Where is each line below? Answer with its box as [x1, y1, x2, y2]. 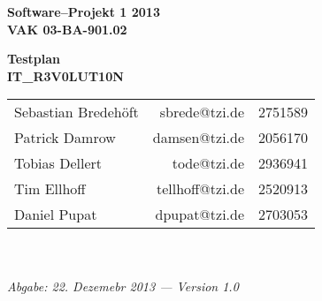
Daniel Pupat [14, 204, 97, 225]
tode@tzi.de [172, 153, 245, 174]
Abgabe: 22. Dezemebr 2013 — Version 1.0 [7, 276, 239, 295]
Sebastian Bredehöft [14, 102, 139, 123]
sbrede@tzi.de [159, 102, 245, 123]
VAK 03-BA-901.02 [7, 19, 127, 38]
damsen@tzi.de [152, 127, 245, 148]
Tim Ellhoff [14, 178, 86, 199]
